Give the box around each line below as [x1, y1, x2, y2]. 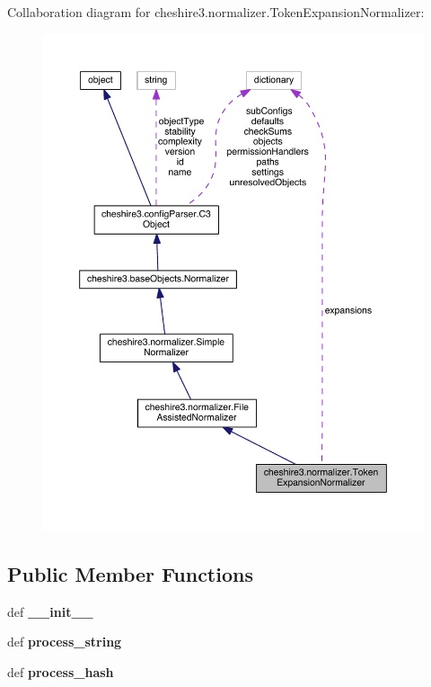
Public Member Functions [7, 559, 253, 587]
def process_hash [7, 662, 114, 681]
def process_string [7, 632, 122, 651]
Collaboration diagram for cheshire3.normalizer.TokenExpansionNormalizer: [7, 3, 425, 21]
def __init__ [7, 602, 93, 620]
